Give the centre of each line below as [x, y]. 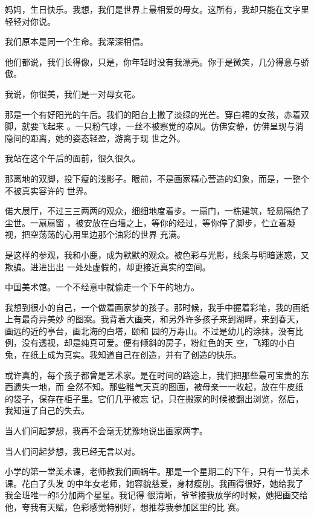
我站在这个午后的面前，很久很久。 [72, 158]
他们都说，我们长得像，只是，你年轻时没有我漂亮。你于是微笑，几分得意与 [153, 61]
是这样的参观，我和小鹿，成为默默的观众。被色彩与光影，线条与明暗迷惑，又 [157, 254]
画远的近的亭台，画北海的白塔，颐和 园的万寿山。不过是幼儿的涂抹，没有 [150, 330]
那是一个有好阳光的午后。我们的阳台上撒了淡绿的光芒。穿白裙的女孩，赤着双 [157, 114]
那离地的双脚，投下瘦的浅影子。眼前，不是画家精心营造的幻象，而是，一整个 [157, 178]
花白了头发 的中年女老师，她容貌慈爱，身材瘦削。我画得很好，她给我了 [162, 483]
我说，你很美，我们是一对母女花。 [72, 93]
